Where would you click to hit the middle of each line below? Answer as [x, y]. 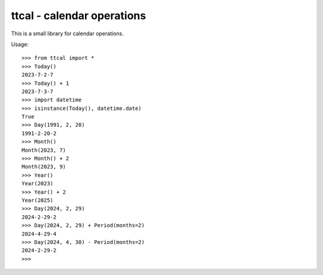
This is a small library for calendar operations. [67, 33]
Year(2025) [38, 200]
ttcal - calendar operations [79, 16]
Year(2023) [38, 184]
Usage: [20, 44]
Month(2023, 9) [44, 167]
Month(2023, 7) [44, 150]
